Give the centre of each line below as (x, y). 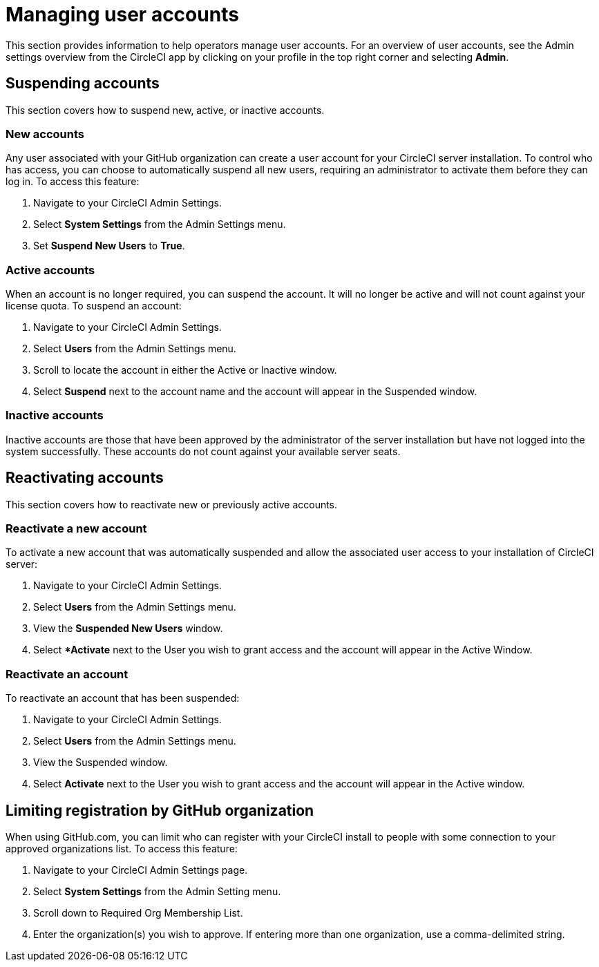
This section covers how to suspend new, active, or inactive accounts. (165, 110)
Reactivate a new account (76, 529)
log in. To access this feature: (73, 182)
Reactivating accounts (85, 478)
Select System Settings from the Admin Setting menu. (157, 892)
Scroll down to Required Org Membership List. (138, 913)
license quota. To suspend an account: (94, 306)
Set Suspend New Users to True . (109, 246)
